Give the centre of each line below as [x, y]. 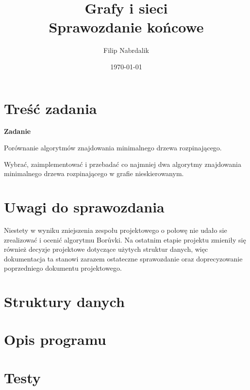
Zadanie [17, 131]
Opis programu [55, 339]
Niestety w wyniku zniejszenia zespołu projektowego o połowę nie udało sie [116, 230]
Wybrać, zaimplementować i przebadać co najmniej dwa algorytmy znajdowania [123, 164]
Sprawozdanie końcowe [126, 27]
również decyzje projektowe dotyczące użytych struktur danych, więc [106, 249]
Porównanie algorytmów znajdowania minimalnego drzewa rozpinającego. [113, 148]
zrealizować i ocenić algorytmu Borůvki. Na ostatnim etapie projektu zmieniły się [125, 239]
